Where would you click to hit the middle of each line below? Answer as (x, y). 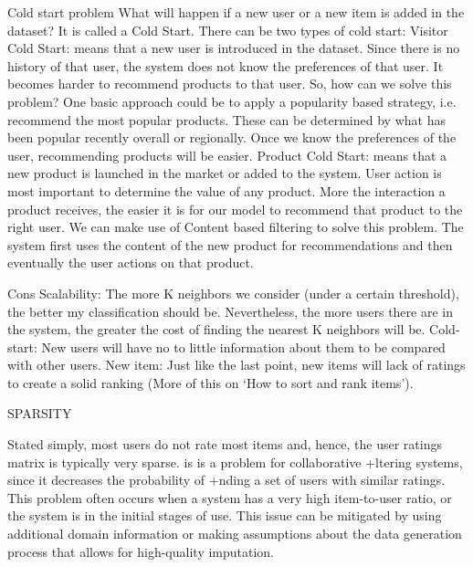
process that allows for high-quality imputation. (141, 551)
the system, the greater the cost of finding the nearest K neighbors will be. (216, 329)
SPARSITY (40, 413)
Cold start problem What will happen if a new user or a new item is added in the (236, 12)
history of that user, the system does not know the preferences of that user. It (226, 65)
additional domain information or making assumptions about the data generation (235, 534)
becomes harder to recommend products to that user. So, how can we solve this (230, 84)
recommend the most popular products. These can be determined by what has (226, 119)
